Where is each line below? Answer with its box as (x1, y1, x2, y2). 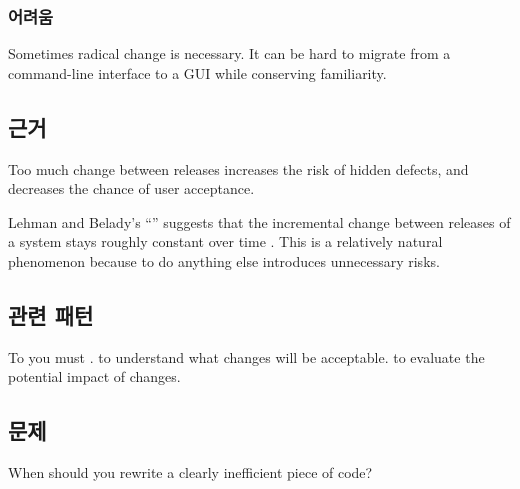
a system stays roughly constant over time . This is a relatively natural (8, 231, 443, 252)
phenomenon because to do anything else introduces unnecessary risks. (8, 250, 440, 271)
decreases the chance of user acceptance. (8, 178, 255, 199)
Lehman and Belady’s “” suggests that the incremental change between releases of (8, 211, 511, 232)
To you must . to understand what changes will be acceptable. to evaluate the (8, 346, 485, 367)
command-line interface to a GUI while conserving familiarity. (8, 62, 387, 83)
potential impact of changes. (8, 366, 181, 387)
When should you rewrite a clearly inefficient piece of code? (8, 462, 373, 483)
